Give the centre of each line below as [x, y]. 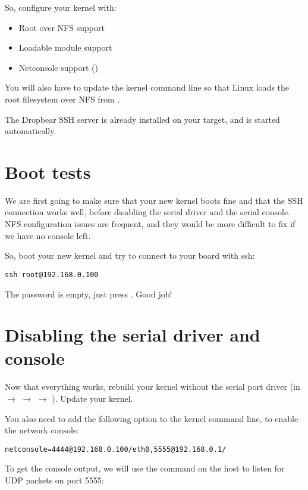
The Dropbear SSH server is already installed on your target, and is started [142, 119]
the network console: [42, 430]
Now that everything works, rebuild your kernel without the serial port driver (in [153, 387]
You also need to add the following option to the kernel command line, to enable [152, 418]
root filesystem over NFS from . [62, 99]
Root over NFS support [62, 27]
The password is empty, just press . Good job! [89, 294]
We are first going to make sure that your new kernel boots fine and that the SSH [154, 200]
